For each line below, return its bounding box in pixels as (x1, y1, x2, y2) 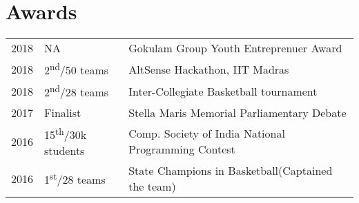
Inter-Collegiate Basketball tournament (128, 83, 318, 100)
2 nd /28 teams (44, 82, 109, 100)
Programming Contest (128, 141, 235, 158)
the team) (128, 178, 176, 195)
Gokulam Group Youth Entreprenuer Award (128, 40, 342, 56)
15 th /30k (44, 124, 87, 143)
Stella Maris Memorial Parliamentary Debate (128, 104, 347, 120)
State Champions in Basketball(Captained (128, 162, 333, 179)
